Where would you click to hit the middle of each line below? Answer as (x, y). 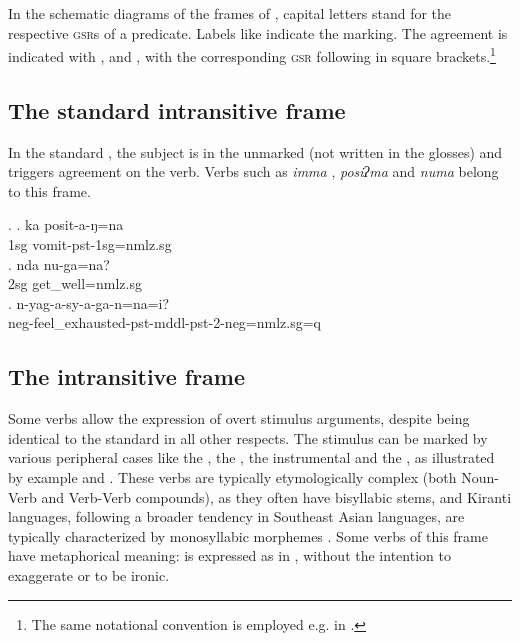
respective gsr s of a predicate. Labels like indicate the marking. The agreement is (258, 32)
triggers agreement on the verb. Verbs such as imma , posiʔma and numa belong (253, 171)
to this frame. (49, 190)
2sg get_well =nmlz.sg (75, 283)
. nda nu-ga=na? (59, 263)
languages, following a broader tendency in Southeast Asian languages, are (236, 516)
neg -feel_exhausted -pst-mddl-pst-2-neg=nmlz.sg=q (164, 322)
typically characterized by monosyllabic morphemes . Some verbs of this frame (248, 535)
